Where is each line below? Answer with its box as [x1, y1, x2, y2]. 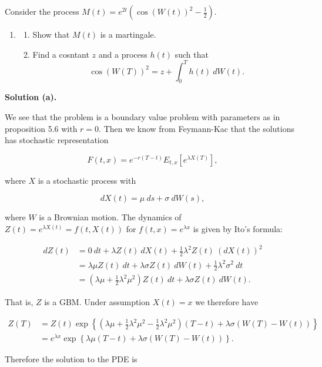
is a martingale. [100, 28, 156, 40]
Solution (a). [5, 91, 57, 103]
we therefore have [195, 296, 259, 308]
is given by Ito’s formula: [193, 223, 283, 235]
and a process [98, 48, 147, 60]
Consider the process [5, 5, 79, 17]
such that [175, 48, 209, 60]
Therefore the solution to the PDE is [5, 353, 137, 365]
